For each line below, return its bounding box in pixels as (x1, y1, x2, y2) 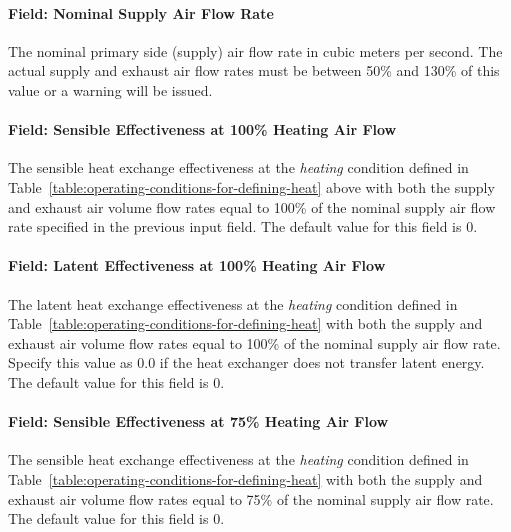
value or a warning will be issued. (8, 79, 213, 100)
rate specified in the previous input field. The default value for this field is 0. (8, 216, 478, 237)
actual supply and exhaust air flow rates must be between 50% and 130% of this (8, 60, 500, 81)
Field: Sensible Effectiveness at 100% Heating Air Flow (8, 119, 397, 140)
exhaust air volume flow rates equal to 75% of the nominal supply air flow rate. (8, 488, 494, 509)
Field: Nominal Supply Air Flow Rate (8, 2, 274, 23)
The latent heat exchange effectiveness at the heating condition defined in (8, 293, 458, 314)
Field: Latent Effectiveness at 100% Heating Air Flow (8, 255, 386, 276)
